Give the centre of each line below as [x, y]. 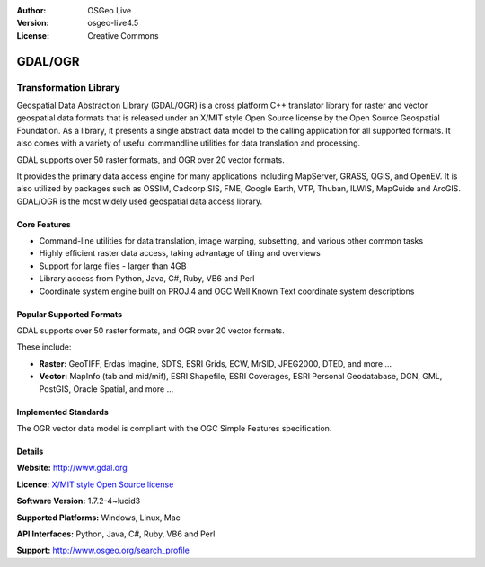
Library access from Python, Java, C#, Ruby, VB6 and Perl [147, 279]
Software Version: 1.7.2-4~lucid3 [79, 501]
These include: [44, 347]
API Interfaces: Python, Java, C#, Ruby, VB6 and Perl [116, 534]
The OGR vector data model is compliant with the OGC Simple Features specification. [174, 428]
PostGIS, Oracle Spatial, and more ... [106, 389]
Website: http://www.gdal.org [72, 468]
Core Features [44, 224]
